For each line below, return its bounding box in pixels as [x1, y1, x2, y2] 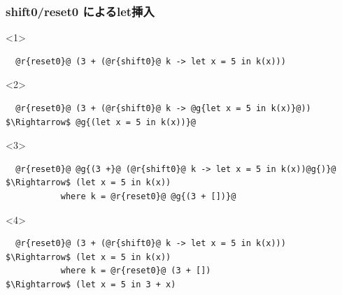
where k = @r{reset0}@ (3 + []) [60, 266, 211, 276]
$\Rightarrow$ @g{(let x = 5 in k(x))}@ [6, 117, 197, 127]
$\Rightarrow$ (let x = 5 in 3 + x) [6, 279, 176, 289]
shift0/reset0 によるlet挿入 [6, 2, 155, 20]
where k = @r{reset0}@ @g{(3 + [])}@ [60, 191, 236, 201]
